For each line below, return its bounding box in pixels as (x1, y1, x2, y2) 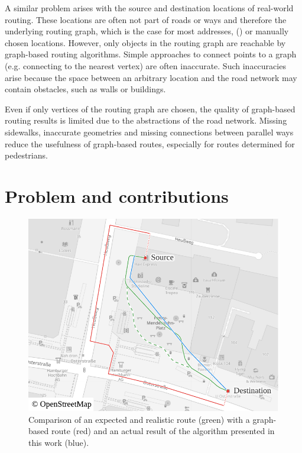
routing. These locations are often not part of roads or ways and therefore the (5, 13, 287, 25)
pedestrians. (5, 149, 48, 161)
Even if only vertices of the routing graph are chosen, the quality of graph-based (5, 102, 295, 115)
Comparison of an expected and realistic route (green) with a (28, 413, 250, 425)
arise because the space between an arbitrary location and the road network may (5, 71, 297, 83)
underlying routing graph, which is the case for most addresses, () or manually (5, 25, 289, 37)
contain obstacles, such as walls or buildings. (5, 83, 166, 95)
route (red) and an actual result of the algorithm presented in (51, 425, 275, 437)
